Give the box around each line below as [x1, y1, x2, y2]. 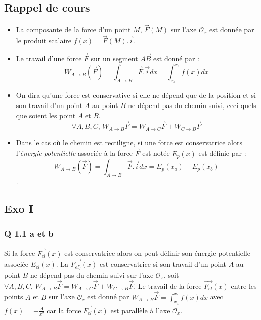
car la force [47, 305, 81, 315]
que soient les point [16, 110, 76, 120]
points [4, 291, 23, 302]
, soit [164, 269, 179, 280]
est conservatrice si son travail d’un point [99, 259, 227, 269]
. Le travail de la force [134, 280, 202, 291]
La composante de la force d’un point [16, 24, 131, 35]
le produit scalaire [16, 35, 72, 46]
